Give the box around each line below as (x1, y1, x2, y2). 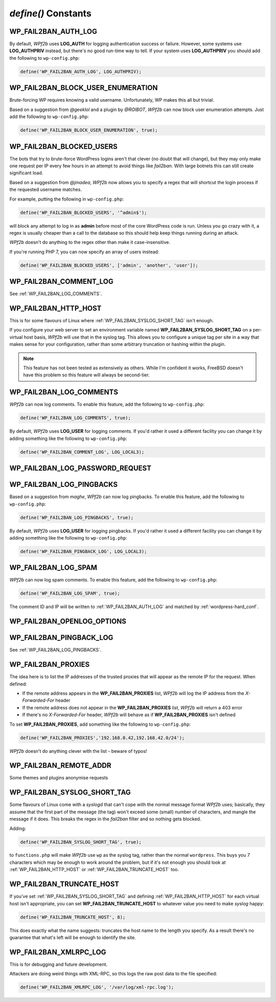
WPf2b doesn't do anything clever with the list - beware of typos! (9, 748, 147, 754)
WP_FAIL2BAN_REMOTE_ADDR (9, 761, 112, 770)
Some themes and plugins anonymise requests (9, 775, 108, 781)
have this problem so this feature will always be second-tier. (23, 372, 150, 378)
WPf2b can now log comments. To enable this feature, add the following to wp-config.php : (9, 402, 204, 408)
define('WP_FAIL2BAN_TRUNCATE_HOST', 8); (20, 914, 126, 920)
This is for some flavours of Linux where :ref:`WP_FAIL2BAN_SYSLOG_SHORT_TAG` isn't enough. (9, 318, 214, 324)
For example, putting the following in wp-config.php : (9, 196, 124, 202)
